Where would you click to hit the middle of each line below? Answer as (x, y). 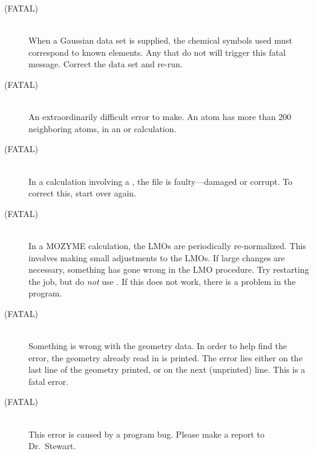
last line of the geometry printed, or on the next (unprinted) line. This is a (167, 369)
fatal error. (48, 381)
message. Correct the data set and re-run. (106, 64)
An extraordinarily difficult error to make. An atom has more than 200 (160, 117)
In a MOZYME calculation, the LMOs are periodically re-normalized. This (167, 245)
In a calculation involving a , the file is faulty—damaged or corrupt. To (161, 181)
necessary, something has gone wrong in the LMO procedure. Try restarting (169, 269)
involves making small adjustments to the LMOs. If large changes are (157, 257)
